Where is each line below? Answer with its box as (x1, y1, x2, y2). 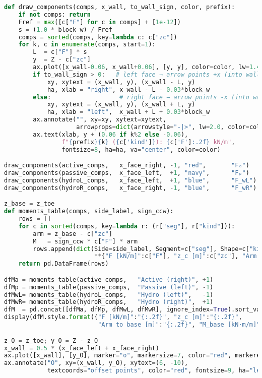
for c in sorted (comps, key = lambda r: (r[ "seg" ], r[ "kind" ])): (18, 222, 235, 230)
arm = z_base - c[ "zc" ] (33, 230, 112, 237)
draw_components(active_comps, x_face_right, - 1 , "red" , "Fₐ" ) (4, 162, 249, 169)
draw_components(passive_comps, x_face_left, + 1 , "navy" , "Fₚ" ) (4, 169, 249, 177)
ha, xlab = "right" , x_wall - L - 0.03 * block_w (47, 86, 210, 93)
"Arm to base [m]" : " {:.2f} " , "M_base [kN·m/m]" (98, 321, 260, 329)
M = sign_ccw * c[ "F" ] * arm (33, 237, 138, 245)
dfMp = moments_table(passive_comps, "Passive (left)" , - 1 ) (4, 283, 214, 291)
